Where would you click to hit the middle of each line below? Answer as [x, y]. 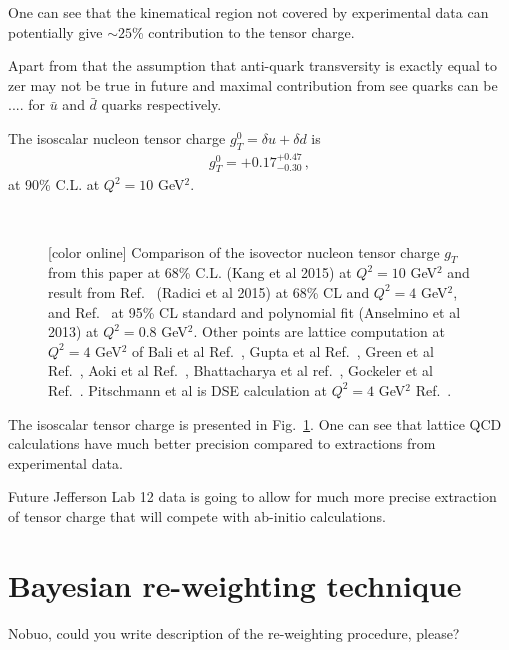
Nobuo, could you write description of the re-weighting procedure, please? [234, 632]
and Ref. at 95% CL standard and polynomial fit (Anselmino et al [254, 311]
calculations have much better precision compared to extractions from [222, 443]
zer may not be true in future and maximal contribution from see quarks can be [253, 84]
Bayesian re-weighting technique [235, 584]
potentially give [55, 31]
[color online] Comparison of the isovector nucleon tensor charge [244, 251]
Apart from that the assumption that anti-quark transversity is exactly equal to [253, 65]
